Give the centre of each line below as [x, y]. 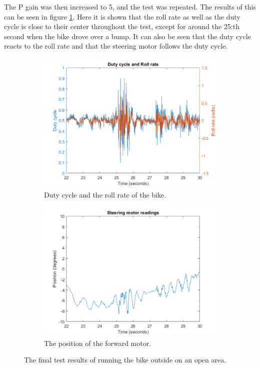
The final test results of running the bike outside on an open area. [125, 360]
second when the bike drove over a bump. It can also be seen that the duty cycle [127, 36]
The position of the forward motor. [98, 343]
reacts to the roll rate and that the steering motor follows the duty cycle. [116, 46]
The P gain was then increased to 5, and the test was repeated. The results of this [130, 7]
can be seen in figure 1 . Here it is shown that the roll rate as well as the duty [122, 16]
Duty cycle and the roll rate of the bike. [105, 194]
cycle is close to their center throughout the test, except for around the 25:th [122, 26]
